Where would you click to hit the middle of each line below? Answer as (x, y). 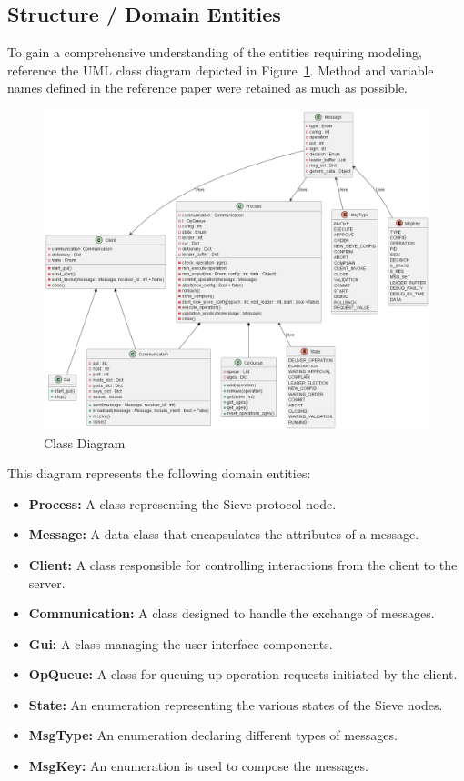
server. (47, 582)
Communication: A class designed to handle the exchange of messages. (232, 613)
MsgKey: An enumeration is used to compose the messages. (198, 766)
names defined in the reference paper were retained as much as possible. (207, 88)
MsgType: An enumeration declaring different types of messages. (213, 735)
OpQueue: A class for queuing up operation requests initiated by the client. (243, 674)
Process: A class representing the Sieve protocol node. (182, 503)
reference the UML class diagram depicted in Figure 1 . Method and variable (221, 70)
